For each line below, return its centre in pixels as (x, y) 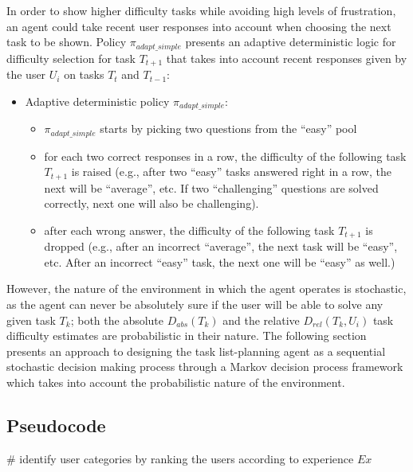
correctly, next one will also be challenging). (151, 203)
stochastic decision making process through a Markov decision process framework (205, 367)
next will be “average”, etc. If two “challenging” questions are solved (211, 187)
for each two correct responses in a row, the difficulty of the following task (225, 156)
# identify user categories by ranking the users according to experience (180, 458)
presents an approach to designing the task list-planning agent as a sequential (196, 351)
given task (31, 320)
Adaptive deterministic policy (97, 101)
